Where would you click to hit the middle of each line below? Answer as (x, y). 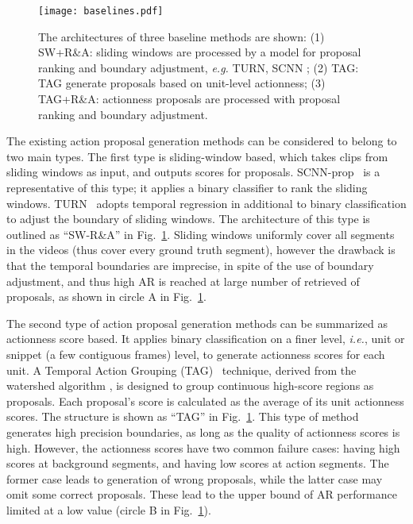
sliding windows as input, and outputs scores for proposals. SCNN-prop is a (193, 172)
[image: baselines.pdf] (101, 11)
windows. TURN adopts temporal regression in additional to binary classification (206, 203)
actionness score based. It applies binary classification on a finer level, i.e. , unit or (206, 339)
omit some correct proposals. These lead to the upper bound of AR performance (202, 494)
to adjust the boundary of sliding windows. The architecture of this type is (188, 219)
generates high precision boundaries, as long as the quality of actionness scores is (203, 432)
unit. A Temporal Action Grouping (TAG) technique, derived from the (181, 370)
